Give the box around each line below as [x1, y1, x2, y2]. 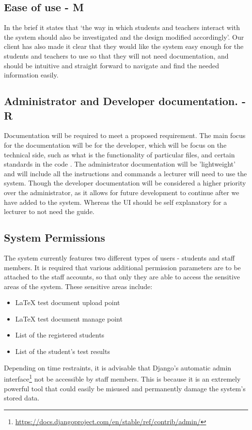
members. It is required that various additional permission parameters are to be [4, 262, 241, 272]
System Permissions [4, 230, 105, 245]
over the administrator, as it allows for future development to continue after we [4, 187, 239, 197]
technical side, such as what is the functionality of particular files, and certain [4, 149, 235, 159]
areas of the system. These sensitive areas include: [4, 281, 153, 291]
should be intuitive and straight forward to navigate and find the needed [4, 60, 220, 70]
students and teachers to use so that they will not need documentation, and [4, 50, 229, 61]
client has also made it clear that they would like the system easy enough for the [4, 41, 244, 51]
